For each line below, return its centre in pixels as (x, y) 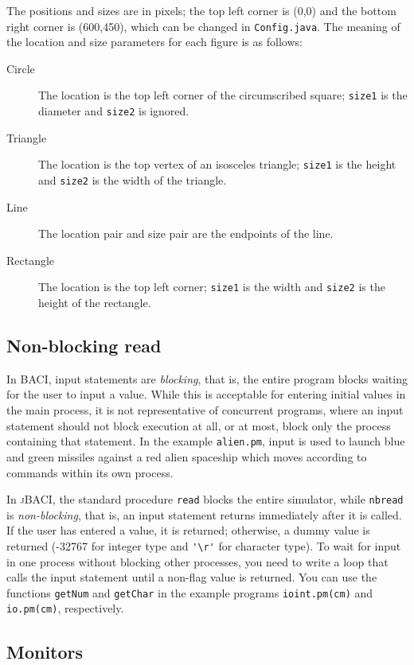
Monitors (45, 651)
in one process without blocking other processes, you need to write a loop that (197, 561)
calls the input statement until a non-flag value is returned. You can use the (192, 577)
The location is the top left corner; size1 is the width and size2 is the (212, 287)
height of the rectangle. (95, 303)
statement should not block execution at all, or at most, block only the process (199, 425)
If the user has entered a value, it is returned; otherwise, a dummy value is (188, 530)
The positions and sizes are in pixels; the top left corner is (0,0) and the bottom (201, 10)
